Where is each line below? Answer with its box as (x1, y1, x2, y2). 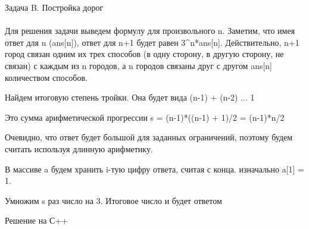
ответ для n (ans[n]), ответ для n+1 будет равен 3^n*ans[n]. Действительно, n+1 (5, 36, 299, 48)
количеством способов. (5, 71, 88, 83)
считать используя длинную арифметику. (5, 142, 153, 155)
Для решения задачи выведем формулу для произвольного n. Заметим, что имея (5, 24, 295, 37)
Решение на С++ (5, 214, 68, 227)
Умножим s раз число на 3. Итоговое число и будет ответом (5, 194, 222, 206)
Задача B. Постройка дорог (5, 1, 104, 13)
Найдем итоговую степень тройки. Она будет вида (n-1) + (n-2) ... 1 (5, 91, 255, 103)
